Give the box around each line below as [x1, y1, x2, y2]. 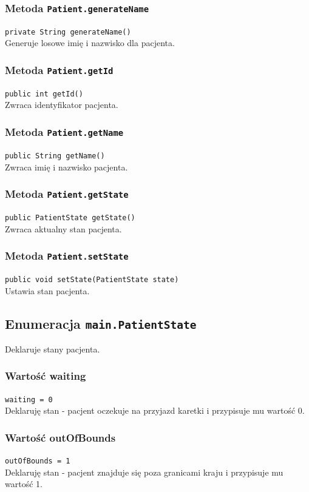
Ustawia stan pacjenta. [5, 284, 90, 297]
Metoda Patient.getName [5, 124, 124, 139]
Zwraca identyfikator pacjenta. [5, 98, 118, 111]
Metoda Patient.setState [5, 248, 129, 263]
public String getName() [5, 151, 105, 160]
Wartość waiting [5, 368, 86, 383]
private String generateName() [5, 27, 131, 36]
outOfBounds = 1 [5, 457, 70, 466]
